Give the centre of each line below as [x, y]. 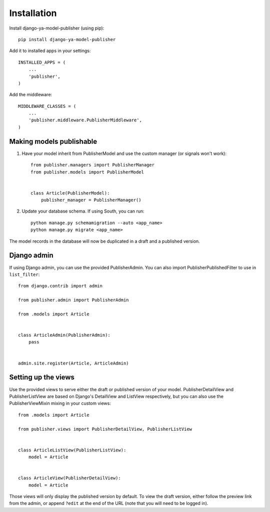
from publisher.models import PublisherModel [87, 172]
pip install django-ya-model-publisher [67, 39]
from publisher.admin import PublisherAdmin [74, 300]
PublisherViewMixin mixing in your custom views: [60, 403]
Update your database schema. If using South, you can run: [83, 211]
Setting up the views [42, 377]
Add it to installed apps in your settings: [50, 51]
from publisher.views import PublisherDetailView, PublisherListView [105, 429]
